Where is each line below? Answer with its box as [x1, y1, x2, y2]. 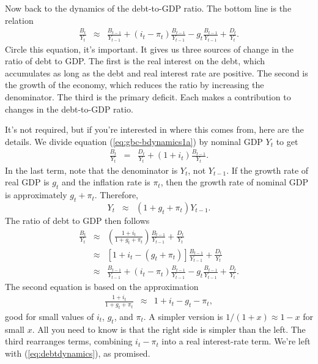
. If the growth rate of [226, 163, 309, 176]
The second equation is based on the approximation [5, 280, 199, 292]
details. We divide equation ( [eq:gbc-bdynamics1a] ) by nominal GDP [5, 135, 263, 147]
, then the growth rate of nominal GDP [160, 176, 308, 188]
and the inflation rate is [61, 176, 150, 188]
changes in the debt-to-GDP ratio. [5, 102, 133, 115]
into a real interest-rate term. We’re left [161, 335, 311, 347]
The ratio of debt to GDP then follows [5, 214, 150, 227]
